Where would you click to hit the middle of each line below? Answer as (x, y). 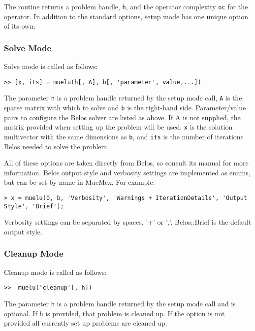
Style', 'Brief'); (34, 206)
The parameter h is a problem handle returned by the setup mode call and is (120, 303)
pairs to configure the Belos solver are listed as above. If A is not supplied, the (122, 117)
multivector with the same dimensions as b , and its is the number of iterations (124, 136)
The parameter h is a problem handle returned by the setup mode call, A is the (123, 98)
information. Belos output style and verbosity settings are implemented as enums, (127, 172)
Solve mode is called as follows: (51, 66)
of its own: (20, 26)
